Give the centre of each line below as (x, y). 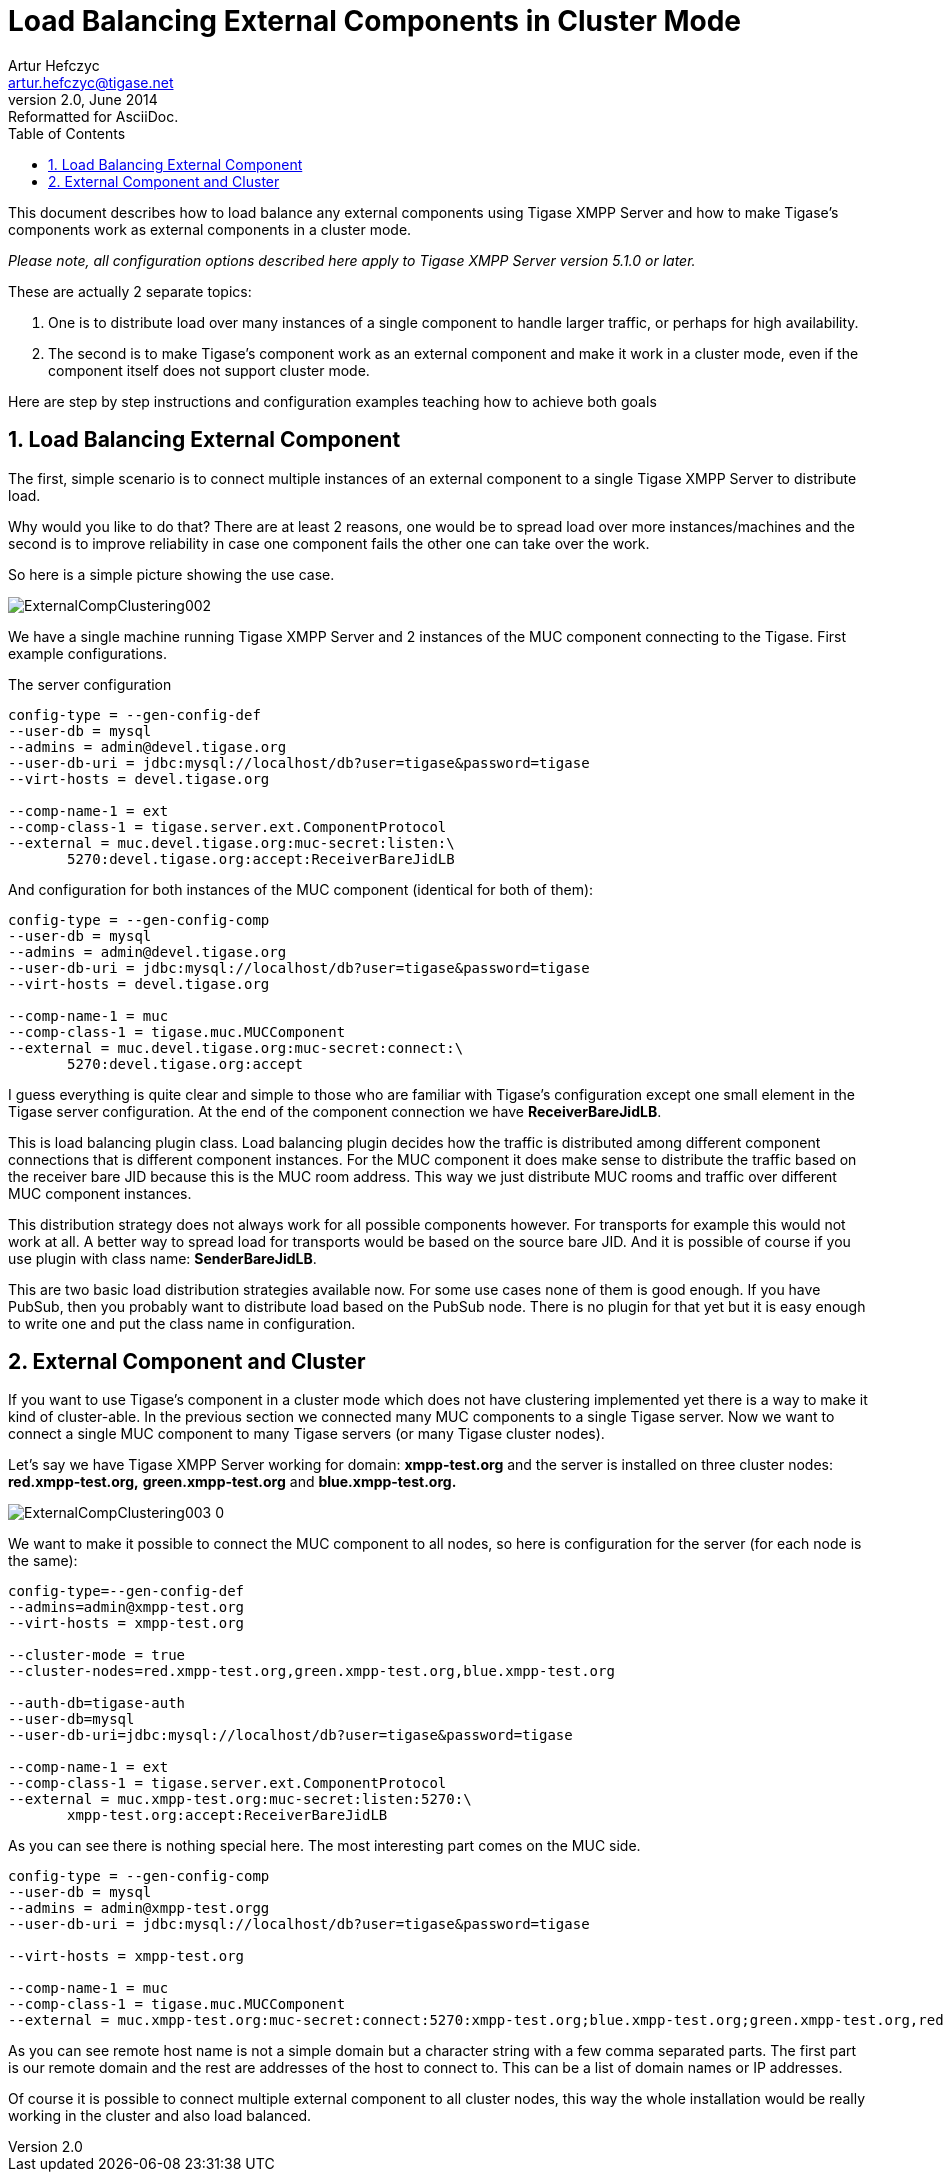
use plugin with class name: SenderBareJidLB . (162, 1258)
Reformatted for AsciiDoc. (93, 116)
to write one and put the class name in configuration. (182, 1323)
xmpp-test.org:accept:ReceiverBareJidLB (227, 1815)
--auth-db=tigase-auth (97, 1703)
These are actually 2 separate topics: (130, 291)
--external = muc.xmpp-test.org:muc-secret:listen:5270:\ (240, 1799)
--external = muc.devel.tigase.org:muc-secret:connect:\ (236, 1047)
